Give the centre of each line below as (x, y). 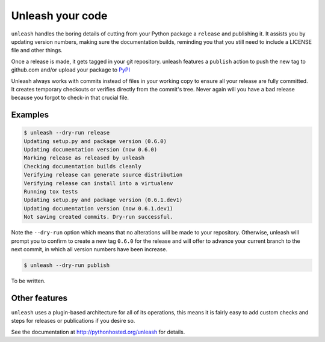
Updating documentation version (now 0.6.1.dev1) (98, 208)
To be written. (28, 281)
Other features (39, 298)
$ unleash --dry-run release (67, 133)
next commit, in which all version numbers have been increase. (89, 249)
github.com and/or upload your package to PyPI (71, 70)
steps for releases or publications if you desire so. (73, 321)
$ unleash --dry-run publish (67, 265)
